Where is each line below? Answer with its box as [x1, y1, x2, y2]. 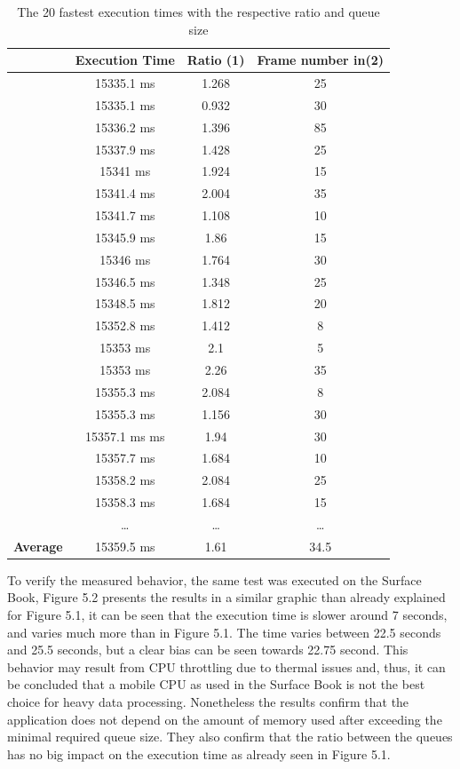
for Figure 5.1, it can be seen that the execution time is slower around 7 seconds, [7, 606, 448, 624]
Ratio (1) [186, 51, 245, 69]
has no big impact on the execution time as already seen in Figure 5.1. [7, 744, 391, 763]
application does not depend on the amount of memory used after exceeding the [7, 710, 442, 728]
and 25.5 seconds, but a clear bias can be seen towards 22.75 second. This [7, 640, 408, 659]
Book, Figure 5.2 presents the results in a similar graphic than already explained [7, 588, 446, 606]
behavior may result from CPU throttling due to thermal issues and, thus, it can [7, 657, 446, 676]
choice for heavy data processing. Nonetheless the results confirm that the [7, 693, 409, 710]
